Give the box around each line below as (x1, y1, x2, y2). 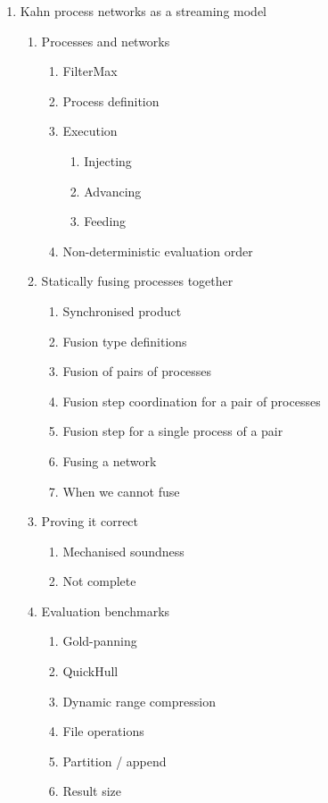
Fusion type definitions (62, 331, 187, 350)
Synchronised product (62, 301, 182, 320)
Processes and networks (41, 31, 170, 50)
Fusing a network (62, 451, 157, 470)
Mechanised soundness (62, 541, 184, 560)
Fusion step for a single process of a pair (62, 422, 283, 440)
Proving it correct (41, 512, 139, 531)
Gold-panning (62, 632, 137, 650)
